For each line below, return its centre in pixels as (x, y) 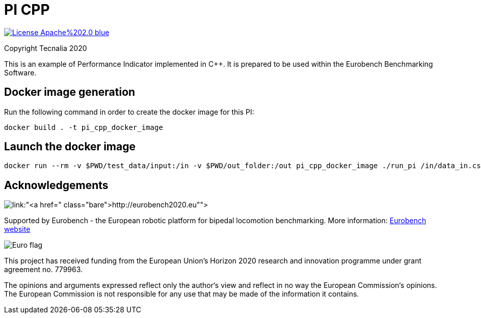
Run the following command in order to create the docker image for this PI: (129, 112)
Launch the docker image (70, 147)
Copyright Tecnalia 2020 (46, 48)
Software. (20, 72)
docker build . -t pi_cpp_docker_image (84, 127)
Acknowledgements (56, 185)
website (17, 229)
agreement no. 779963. (44, 270)
